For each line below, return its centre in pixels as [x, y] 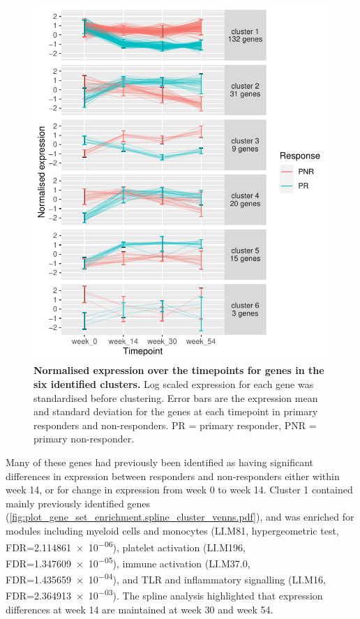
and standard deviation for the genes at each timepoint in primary [176, 411]
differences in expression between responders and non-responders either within [173, 476]
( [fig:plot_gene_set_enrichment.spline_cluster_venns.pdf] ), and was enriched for [180, 517]
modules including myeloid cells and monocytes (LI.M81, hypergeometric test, [172, 530]
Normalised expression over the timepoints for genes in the [179, 370]
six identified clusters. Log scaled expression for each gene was [174, 383]
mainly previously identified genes [78, 503]
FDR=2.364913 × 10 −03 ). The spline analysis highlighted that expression [164, 594]
